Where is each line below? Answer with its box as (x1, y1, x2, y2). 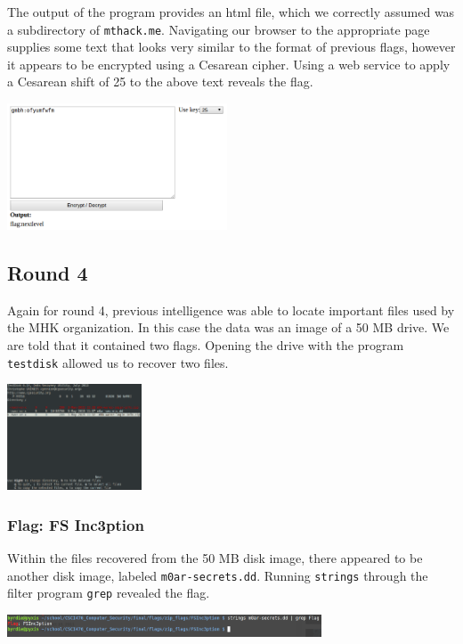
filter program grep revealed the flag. (7, 583, 210, 602)
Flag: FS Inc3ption (7, 513, 144, 535)
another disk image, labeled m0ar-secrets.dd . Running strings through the (7, 566, 428, 584)
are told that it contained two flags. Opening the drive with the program (7, 335, 404, 354)
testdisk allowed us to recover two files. (7, 353, 229, 371)
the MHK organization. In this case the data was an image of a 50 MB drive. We (7, 318, 450, 337)
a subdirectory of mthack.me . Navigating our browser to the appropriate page (7, 20, 430, 38)
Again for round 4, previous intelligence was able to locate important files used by (7, 300, 455, 319)
